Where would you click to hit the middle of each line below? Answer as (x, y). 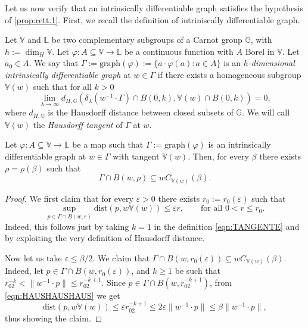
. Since (113, 282)
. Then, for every (218, 156)
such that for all (62, 86)
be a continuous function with (179, 51)
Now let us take (33, 257)
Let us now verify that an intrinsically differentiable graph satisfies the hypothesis (154, 8)
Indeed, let (24, 271)
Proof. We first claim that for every (69, 198)
